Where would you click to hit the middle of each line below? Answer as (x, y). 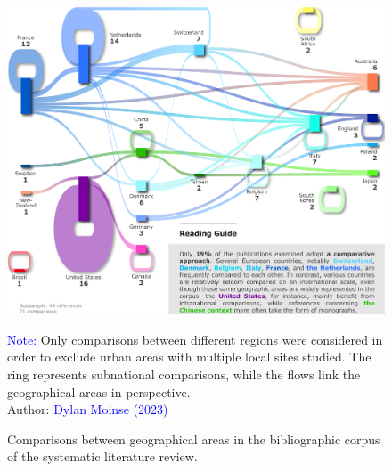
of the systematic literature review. (102, 456)
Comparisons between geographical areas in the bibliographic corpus (194, 439)
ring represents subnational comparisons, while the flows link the (184, 374)
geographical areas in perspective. (99, 391)
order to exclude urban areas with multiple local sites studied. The (189, 357)
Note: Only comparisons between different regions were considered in (195, 339)
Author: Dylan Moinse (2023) (88, 409)
